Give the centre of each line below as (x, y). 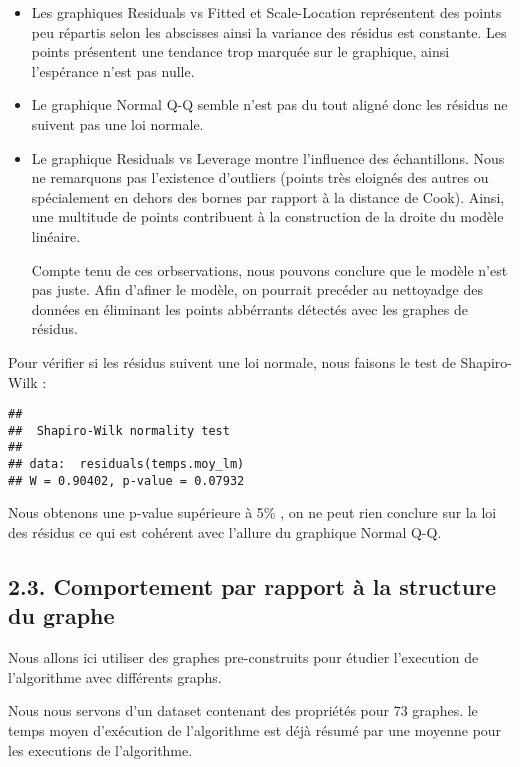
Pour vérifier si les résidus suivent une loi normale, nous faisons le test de (232, 361)
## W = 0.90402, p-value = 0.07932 (126, 480)
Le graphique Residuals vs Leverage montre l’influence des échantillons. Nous (268, 157)
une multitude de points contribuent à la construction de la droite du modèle (267, 216)
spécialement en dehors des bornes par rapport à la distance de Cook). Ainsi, (268, 196)
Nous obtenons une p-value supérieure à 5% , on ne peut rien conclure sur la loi (252, 512)
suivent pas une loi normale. (117, 123)
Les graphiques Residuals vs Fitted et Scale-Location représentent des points (266, 12)
